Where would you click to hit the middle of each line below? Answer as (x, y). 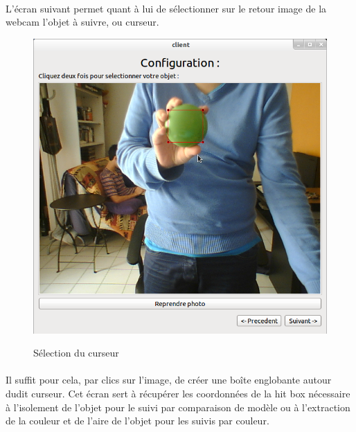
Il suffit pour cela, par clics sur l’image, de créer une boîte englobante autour (169, 380)
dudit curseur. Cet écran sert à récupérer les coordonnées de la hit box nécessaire (178, 394)
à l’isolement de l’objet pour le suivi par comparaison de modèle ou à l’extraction (178, 407)
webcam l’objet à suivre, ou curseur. (82, 22)
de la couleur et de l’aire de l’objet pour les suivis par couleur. (137, 421)
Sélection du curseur (76, 353)
